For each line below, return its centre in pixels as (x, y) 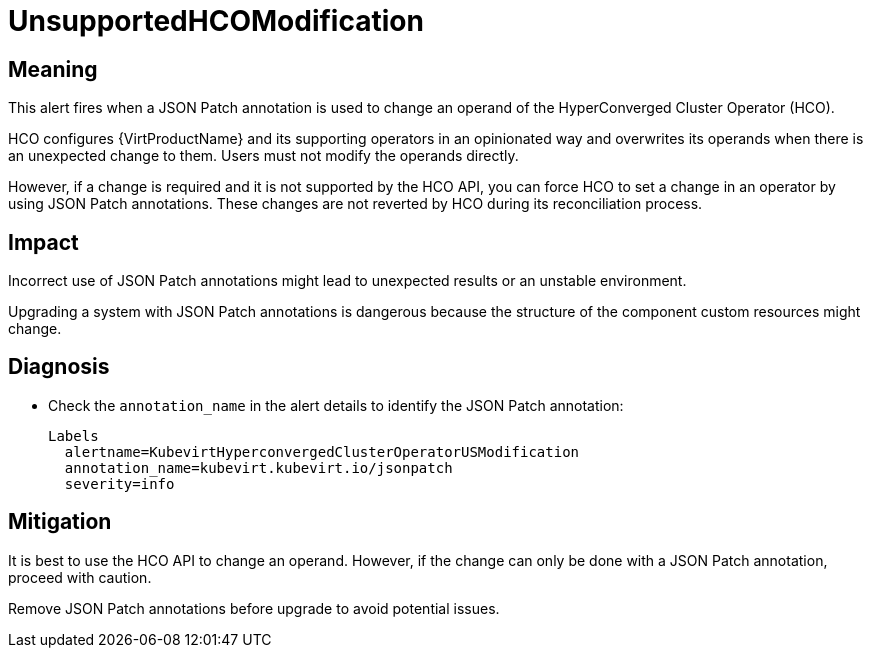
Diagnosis (59, 367)
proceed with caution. (80, 577)
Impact (43, 242)
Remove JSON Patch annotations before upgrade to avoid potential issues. (254, 608)
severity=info (119, 483)
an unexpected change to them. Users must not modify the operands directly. (263, 156)
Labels (73, 435)
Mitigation (60, 522)
